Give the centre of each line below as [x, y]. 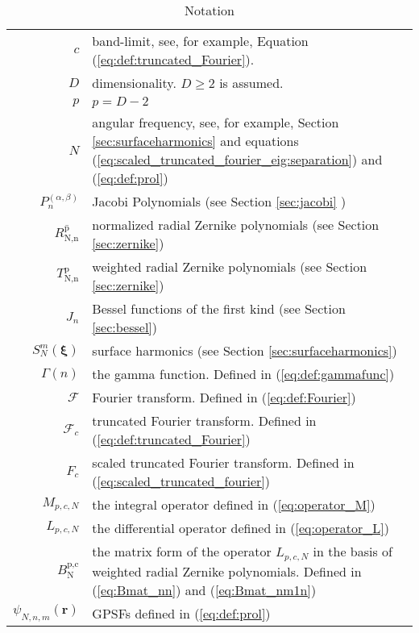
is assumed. [251, 83]
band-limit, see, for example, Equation [200, 41]
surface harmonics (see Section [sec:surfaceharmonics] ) [245, 350]
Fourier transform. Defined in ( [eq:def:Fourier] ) [224, 397]
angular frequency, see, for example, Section [216, 122]
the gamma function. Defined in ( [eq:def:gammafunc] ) [243, 374]
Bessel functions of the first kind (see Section [219, 308]
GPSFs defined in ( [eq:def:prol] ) [181, 613]
